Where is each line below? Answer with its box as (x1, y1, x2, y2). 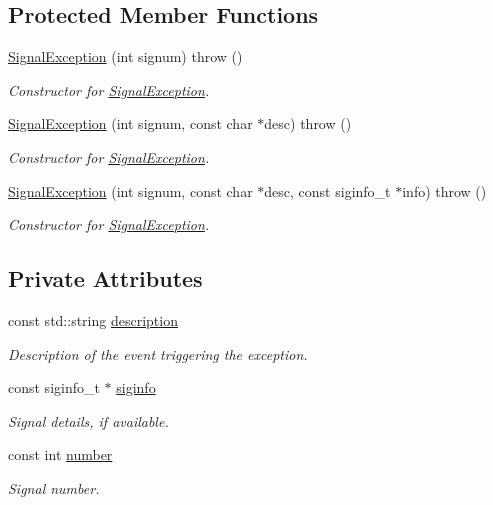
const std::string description (8, 309, 178, 330)
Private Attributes (8, 263, 203, 294)
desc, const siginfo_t (264, 180, 391, 201)
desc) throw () (264, 113, 352, 134)
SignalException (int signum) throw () (8, 46, 243, 67)
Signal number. (8, 477, 100, 498)
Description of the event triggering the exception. (8, 343, 308, 364)
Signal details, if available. (8, 410, 169, 431)
